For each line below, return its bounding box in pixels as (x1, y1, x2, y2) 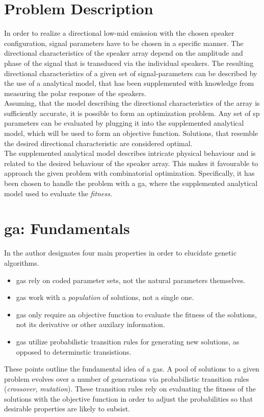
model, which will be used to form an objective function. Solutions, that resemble (4, 128, 258, 138)
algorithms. (4, 257, 39, 268)
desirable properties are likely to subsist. (4, 403, 130, 414)
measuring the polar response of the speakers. (4, 87, 146, 98)
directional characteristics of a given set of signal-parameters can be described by (4, 67, 257, 78)
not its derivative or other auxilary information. (16, 319, 165, 330)
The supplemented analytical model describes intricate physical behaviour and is (4, 148, 256, 158)
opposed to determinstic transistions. (16, 346, 131, 357)
